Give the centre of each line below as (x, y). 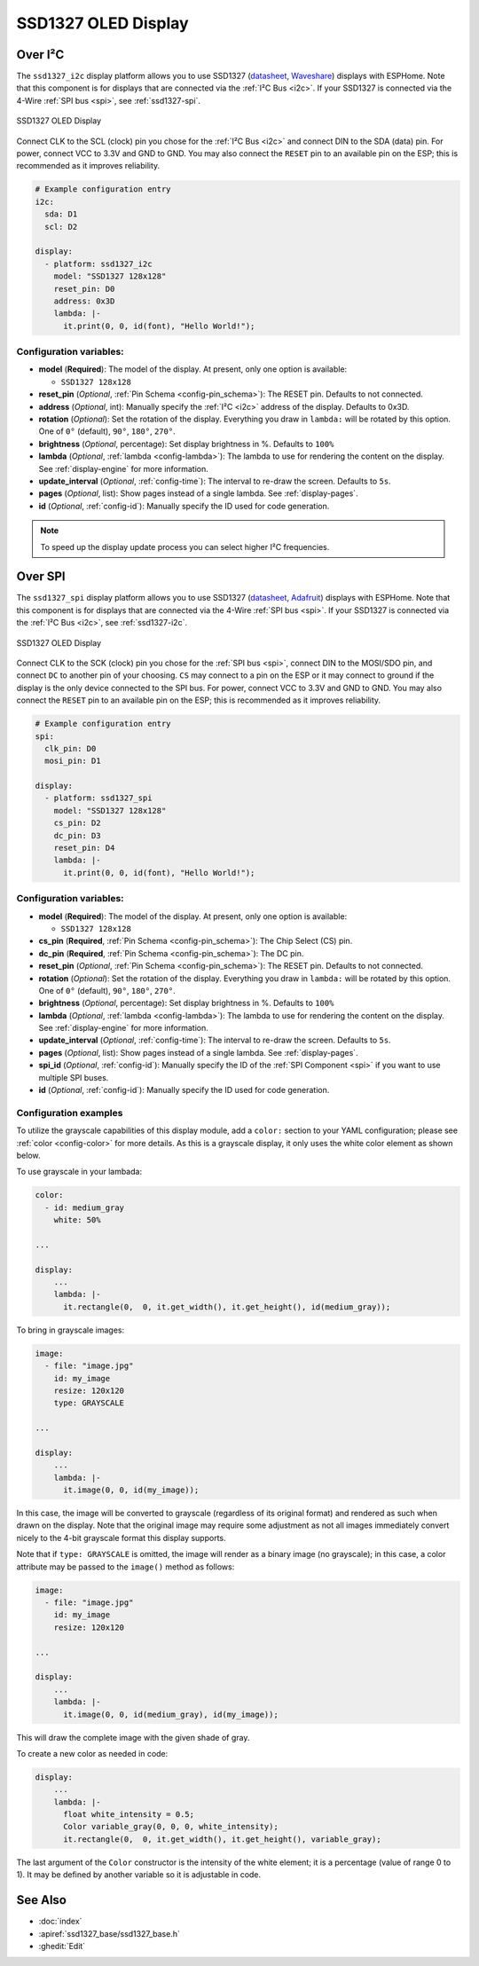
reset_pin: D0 (84, 289)
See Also (41, 1900)
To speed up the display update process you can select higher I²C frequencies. (185, 547)
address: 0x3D (84, 301)
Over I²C (40, 55)
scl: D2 (61, 227)
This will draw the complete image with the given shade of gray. (133, 1737)
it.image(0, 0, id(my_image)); (131, 1490)
